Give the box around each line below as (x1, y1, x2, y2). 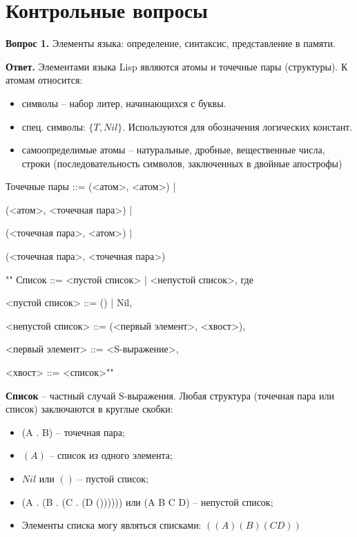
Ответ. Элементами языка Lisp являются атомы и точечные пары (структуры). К (6, 59, 348, 73)
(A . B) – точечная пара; (21, 424, 125, 439)
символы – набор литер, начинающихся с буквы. (21, 95, 226, 110)
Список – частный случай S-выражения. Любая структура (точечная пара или (6, 388, 334, 402)
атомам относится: (6, 73, 83, 87)
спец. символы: (21, 119, 86, 133)
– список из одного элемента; (49, 448, 173, 462)
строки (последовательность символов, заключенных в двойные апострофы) (21, 156, 342, 170)
